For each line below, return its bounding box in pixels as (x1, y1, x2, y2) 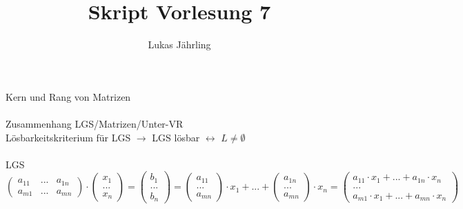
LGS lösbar (152, 130, 200, 144)
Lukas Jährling (148, 37, 211, 52)
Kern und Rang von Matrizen (6, 89, 131, 103)
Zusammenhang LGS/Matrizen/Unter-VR (6, 116, 184, 130)
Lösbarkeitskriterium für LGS (6, 130, 131, 144)
